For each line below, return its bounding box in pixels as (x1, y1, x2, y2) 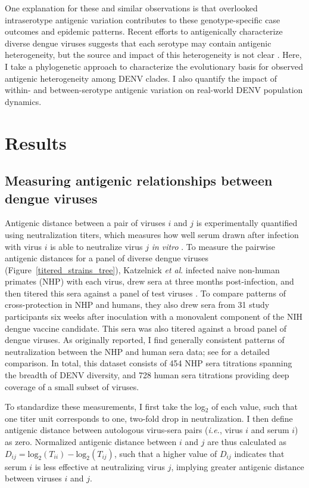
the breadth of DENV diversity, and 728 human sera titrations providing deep (5, 369, 289, 381)
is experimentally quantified (196, 217, 298, 229)
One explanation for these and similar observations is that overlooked (5, 2, 258, 14)
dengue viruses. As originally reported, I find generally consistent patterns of (5, 333, 285, 346)
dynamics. (5, 95, 42, 107)
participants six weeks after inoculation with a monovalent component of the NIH (5, 310, 303, 323)
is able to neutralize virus (50, 240, 143, 252)
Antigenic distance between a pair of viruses (5, 217, 166, 229)
